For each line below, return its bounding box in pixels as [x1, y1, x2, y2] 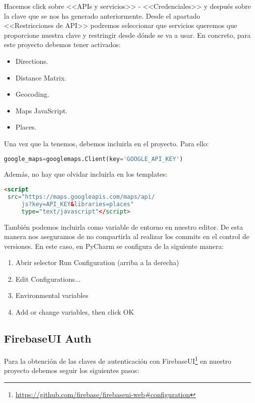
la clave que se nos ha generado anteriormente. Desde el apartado [4, 10, 200, 21]
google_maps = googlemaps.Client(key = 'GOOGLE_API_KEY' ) [4, 155, 183, 162]
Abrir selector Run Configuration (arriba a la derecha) [15, 257, 179, 268]
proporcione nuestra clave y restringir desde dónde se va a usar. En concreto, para [4, 29, 251, 40]
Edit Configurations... [15, 273, 81, 284]
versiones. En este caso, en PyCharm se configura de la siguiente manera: [4, 241, 224, 251]
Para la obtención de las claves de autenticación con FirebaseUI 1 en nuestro [4, 354, 231, 366]
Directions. [15, 55, 48, 66]
